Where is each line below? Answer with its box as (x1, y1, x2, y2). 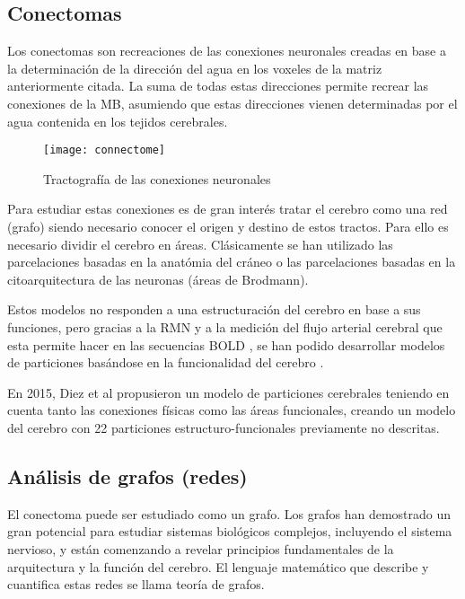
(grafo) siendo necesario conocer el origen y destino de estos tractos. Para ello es (7, 217, 449, 236)
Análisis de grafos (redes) (7, 462, 248, 489)
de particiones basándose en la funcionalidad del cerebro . (7, 353, 324, 372)
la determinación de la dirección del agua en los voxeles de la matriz (7, 58, 382, 77)
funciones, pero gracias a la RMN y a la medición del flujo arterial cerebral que (7, 317, 443, 336)
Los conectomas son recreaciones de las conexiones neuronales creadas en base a (7, 41, 446, 60)
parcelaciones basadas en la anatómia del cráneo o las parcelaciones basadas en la (7, 252, 456, 271)
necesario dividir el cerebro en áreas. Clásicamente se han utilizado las (7, 234, 393, 253)
